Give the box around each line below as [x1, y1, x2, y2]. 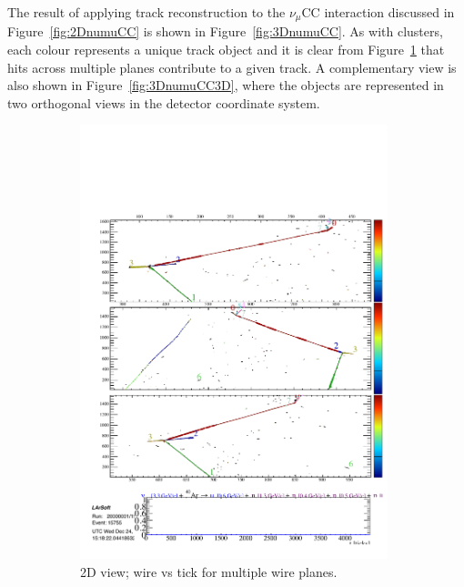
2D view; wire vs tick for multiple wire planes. [80, 562, 338, 581]
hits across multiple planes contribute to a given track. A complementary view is [7, 57, 457, 76]
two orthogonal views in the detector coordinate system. [7, 93, 320, 112]
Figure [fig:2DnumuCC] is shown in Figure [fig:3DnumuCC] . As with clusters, [7, 22, 443, 41]
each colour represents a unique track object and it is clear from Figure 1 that [7, 40, 445, 59]
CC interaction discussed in [301, 3, 455, 21]
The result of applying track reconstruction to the [7, 3, 286, 21]
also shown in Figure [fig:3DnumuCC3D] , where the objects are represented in [7, 76, 444, 95]
